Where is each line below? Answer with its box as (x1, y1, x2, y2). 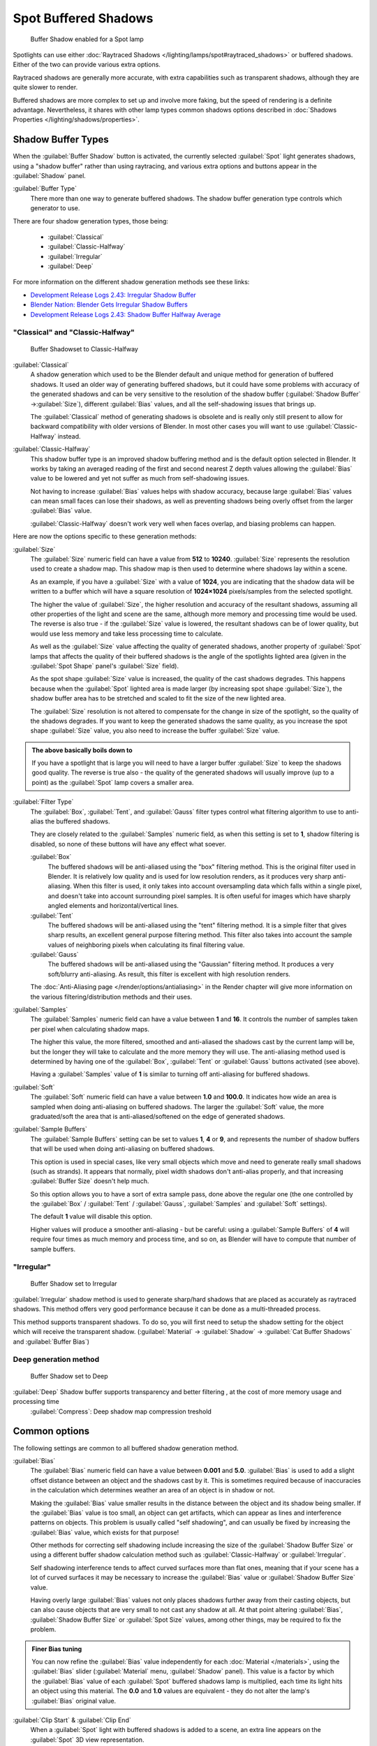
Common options (13, 1425, 90, 1437)
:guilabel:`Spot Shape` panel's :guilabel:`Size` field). (30, 661, 179, 670)
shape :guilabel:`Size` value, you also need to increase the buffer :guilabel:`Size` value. (30, 726, 280, 735)
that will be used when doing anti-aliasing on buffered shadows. (30, 1145, 215, 1153)
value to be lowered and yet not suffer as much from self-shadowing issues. (30, 474, 249, 483)
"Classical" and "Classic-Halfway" (13, 328, 135, 337)
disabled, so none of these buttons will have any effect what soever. (30, 839, 226, 848)
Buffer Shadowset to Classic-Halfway (30, 344, 139, 353)
